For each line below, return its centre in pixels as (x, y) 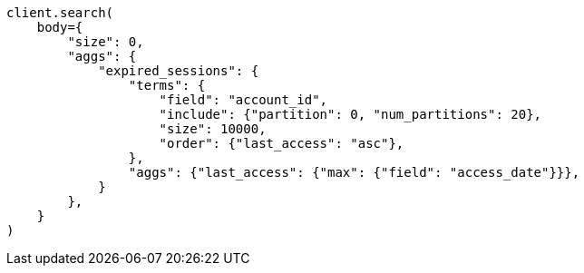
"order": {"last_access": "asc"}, (282, 143)
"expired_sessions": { (179, 71)
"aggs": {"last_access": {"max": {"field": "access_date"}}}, (354, 172)
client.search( (60, 13)
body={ (60, 27)
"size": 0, (106, 42)
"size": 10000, (213, 129)
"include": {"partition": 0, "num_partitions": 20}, (350, 114)
